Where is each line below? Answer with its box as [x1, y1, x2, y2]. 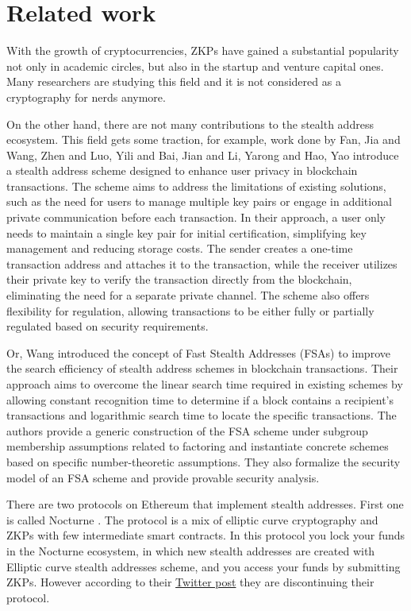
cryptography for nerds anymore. [6, 88, 166, 105]
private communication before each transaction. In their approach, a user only [6, 209, 386, 226]
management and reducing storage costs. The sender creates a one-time [6, 240, 353, 257]
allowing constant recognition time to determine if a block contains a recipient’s [6, 391, 394, 408]
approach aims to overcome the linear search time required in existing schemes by [6, 376, 403, 392]
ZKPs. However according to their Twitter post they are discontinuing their [6, 574, 375, 590]
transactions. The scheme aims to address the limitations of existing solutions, [6, 177, 386, 194]
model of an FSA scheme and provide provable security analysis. [6, 469, 320, 485]
